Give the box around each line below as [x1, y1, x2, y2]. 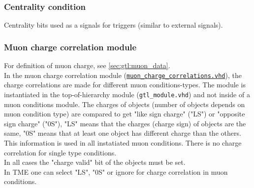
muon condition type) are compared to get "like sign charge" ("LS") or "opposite [4, 109, 245, 119]
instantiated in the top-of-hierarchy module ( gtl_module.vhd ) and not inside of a [4, 89, 250, 99]
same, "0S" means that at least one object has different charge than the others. [4, 128, 241, 138]
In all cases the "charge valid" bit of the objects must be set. [4, 157, 186, 167]
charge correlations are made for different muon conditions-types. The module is [4, 79, 246, 90]
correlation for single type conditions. [4, 147, 117, 157]
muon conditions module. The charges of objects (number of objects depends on [4, 99, 245, 109]
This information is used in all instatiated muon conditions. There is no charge [4, 137, 242, 148]
